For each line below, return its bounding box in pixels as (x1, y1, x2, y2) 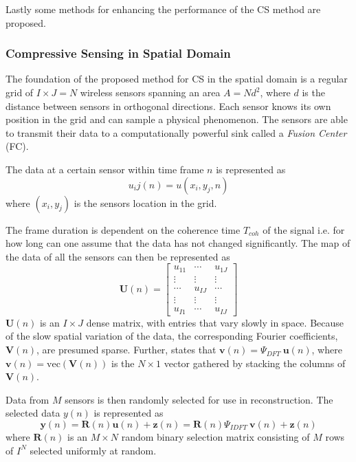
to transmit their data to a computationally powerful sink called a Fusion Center (5, 125, 347, 140)
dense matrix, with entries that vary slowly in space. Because (86, 315, 344, 329)
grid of (5, 85, 34, 99)
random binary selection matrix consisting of (121, 430, 310, 444)
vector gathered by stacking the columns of (164, 355, 346, 370)
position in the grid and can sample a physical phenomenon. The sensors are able (5, 112, 348, 126)
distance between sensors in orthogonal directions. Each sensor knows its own (5, 98, 331, 113)
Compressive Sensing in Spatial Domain (5, 45, 231, 62)
